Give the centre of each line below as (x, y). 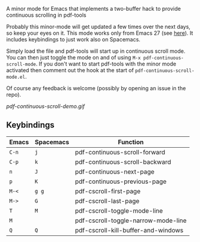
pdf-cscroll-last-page (107, 201)
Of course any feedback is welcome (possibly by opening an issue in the (96, 88)
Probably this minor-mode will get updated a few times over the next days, (98, 27)
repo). (14, 95)
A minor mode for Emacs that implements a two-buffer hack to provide (94, 9)
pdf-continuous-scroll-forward (120, 152)
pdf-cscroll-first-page (108, 191)
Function (131, 142)
